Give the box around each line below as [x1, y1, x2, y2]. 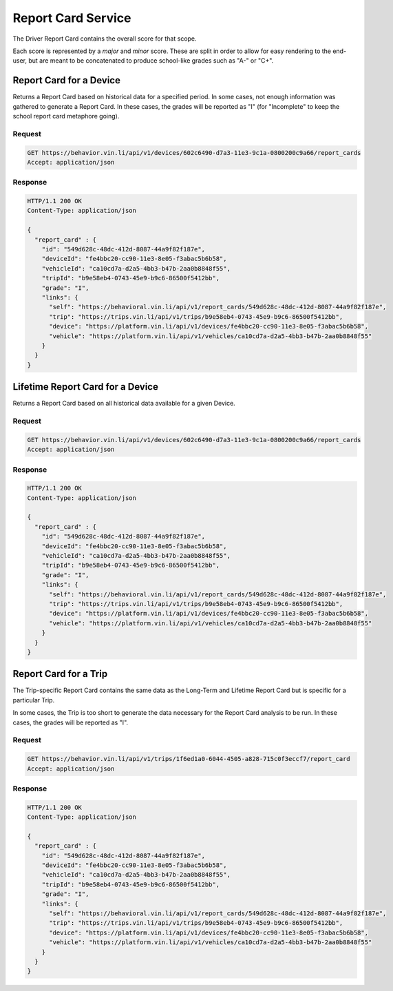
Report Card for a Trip [12, 668, 108, 680]
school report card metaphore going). [12, 112, 120, 121]
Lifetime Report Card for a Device [12, 381, 158, 393]
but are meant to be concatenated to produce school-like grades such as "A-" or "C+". [28, 56, 274, 65]
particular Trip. [12, 696, 55, 704]
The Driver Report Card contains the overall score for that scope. [12, 34, 197, 43]
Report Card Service [12, 10, 131, 25]
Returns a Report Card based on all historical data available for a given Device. [12, 399, 235, 408]
